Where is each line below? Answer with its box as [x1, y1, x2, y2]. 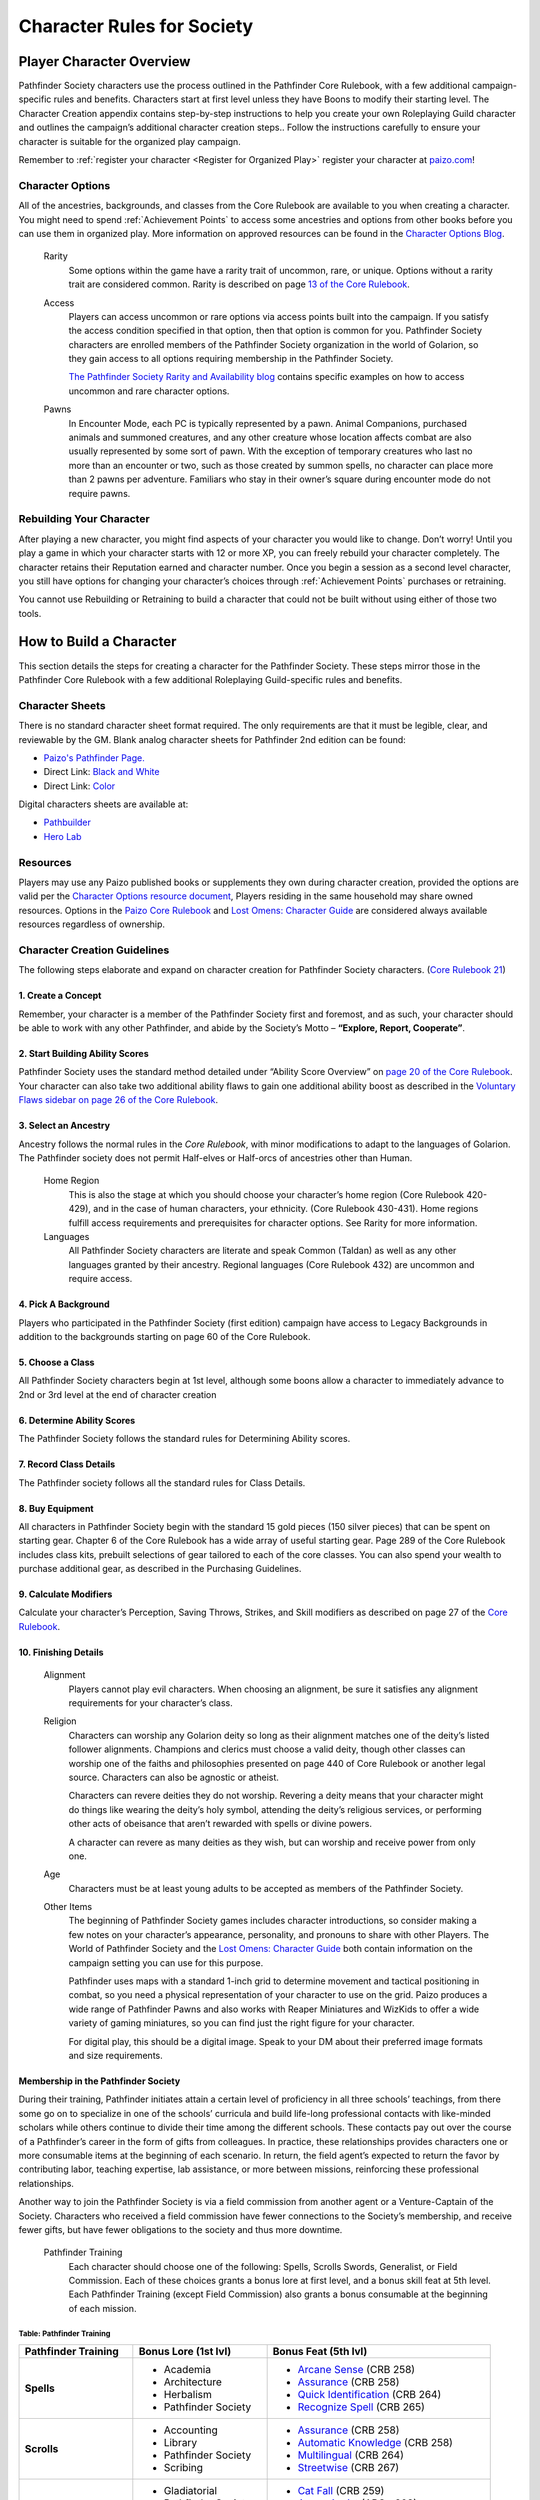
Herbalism [163, 2388, 212, 2402]
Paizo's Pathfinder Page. [43, 751, 145, 764]
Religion [43, 1715, 77, 1727]
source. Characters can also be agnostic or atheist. [68, 1771, 280, 1783]
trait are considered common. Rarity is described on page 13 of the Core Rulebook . [68, 278, 410, 290]
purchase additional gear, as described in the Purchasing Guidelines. [18, 1563, 302, 1575]
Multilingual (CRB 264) [297, 2448, 405, 2462]
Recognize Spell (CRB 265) [297, 2400, 425, 2414]
